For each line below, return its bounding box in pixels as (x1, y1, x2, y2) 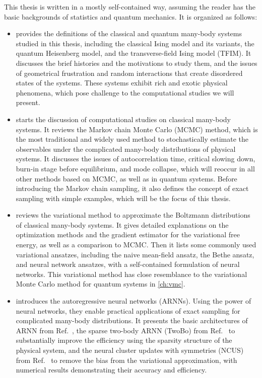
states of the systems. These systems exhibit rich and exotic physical (16, 77, 228, 88)
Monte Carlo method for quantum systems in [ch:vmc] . (16, 278, 185, 289)
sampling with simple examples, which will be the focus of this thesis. (16, 193, 231, 203)
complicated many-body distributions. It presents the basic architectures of (16, 315, 248, 326)
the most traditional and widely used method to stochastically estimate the (16, 134, 249, 144)
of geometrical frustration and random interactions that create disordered (16, 67, 243, 78)
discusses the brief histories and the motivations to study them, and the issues (16, 57, 257, 68)
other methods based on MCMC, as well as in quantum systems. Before (16, 173, 237, 183)
